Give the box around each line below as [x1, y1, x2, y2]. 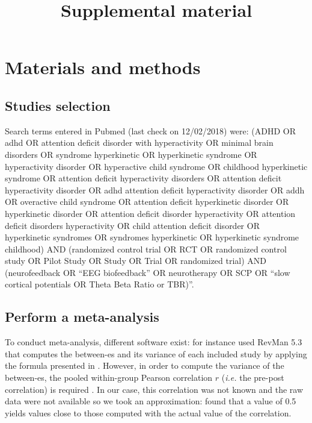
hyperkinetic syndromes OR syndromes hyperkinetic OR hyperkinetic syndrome [5, 231, 299, 243]
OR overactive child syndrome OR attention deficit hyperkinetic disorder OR [5, 195, 289, 208]
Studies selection [5, 96, 111, 114]
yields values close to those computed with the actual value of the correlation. [5, 406, 292, 419]
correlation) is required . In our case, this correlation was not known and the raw [5, 383, 304, 395]
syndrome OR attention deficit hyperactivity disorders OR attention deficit [5, 172, 282, 184]
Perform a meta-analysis [5, 307, 159, 326]
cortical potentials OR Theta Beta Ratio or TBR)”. [5, 278, 194, 290]
